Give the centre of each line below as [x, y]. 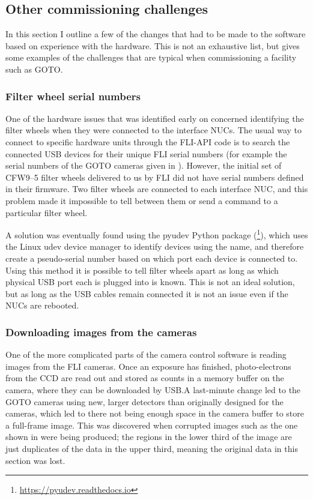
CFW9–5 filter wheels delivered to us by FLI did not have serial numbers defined [155, 177]
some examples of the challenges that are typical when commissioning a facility [151, 57]
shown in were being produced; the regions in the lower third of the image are [149, 437]
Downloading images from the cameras [101, 332]
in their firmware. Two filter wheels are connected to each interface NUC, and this [157, 189]
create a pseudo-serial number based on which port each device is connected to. [152, 258]
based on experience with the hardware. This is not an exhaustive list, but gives [153, 45]
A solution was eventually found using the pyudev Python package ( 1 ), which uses [157, 234]
